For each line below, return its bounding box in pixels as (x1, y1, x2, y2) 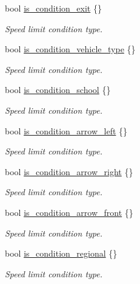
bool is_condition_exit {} (5, 2, 102, 14)
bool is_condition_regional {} (5, 247, 118, 260)
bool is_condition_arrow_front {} (5, 206, 133, 218)
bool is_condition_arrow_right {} (5, 165, 133, 178)
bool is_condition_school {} (5, 83, 111, 96)
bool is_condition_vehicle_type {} (5, 43, 136, 55)
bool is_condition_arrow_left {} (5, 124, 128, 137)
